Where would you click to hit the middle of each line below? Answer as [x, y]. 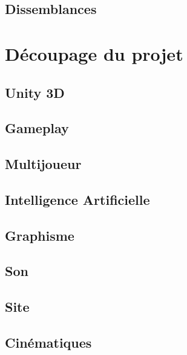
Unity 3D [35, 92]
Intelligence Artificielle [77, 199]
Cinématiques [48, 343]
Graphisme [40, 235]
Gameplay [37, 128]
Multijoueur [43, 164]
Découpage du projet [94, 53]
